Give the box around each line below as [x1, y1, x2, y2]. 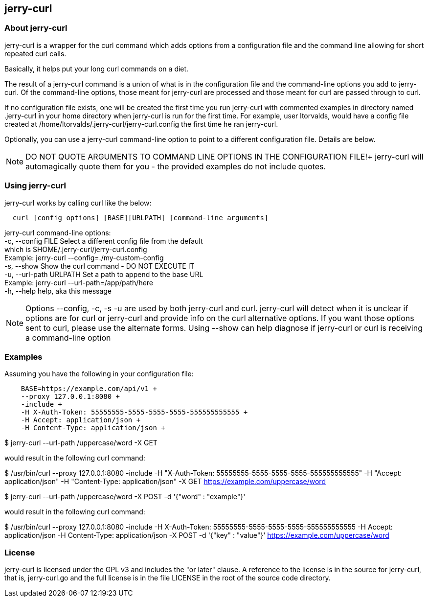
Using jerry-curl [4, 181, 66, 191]
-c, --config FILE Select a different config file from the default [4, 236, 203, 245]
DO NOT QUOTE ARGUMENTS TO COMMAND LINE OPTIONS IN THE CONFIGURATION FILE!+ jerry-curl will [25, 151, 424, 162]
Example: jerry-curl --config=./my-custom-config [4, 253, 164, 262]
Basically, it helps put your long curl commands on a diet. [4, 64, 189, 73]
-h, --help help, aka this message [4, 286, 112, 295]
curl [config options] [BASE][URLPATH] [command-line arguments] [12, 213, 269, 222]
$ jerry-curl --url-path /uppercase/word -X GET [4, 439, 158, 447]
